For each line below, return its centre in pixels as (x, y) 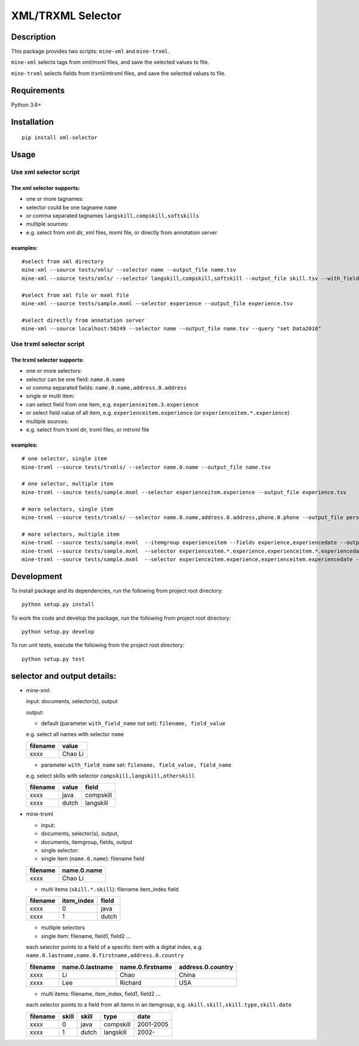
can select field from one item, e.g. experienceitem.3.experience (112, 404)
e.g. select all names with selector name (75, 734)
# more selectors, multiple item (71, 534)
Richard (131, 982)
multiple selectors (63, 928)
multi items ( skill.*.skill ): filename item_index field (110, 889)
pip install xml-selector (60, 138)
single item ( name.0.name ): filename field (93, 859)
